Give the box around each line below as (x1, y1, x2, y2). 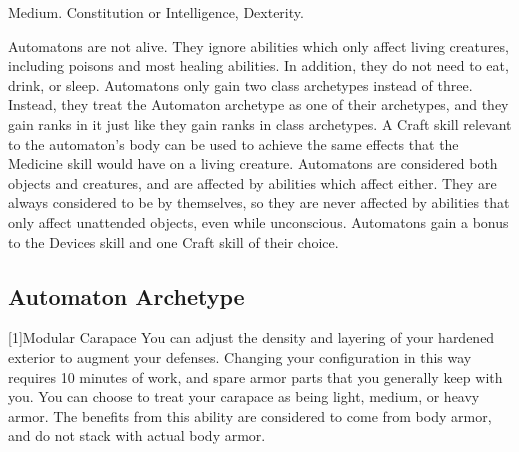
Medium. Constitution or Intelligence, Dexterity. (8, 2, 304, 22)
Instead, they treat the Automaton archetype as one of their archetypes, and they (8, 94, 509, 115)
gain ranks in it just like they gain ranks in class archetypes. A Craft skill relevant (8, 113, 512, 134)
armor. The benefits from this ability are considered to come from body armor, (8, 405, 492, 426)
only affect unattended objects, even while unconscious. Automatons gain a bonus (8, 211, 509, 232)
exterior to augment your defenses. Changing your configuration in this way (8, 346, 472, 367)
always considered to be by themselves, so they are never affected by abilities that (8, 192, 510, 213)
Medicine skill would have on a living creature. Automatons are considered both (8, 153, 498, 174)
